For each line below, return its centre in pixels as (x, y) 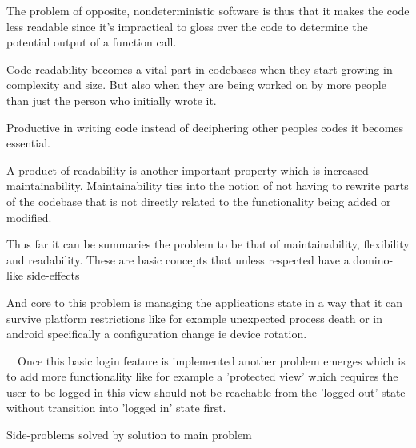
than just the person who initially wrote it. (112, 100)
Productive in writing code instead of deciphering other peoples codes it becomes (205, 127)
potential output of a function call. (92, 42)
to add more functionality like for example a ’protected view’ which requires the (202, 376)
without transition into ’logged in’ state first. (116, 408)
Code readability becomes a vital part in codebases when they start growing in (200, 69)
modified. (29, 217)
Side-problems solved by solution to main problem (129, 435)
